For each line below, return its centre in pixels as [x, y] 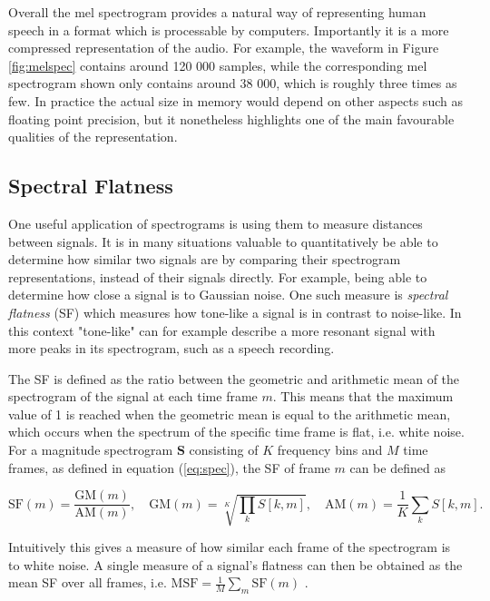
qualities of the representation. [93, 137]
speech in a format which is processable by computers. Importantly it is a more [229, 30]
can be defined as [397, 467]
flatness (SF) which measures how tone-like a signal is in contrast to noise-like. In [235, 312]
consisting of [224, 450]
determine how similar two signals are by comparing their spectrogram [205, 259]
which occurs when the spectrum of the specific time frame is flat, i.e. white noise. [236, 432]
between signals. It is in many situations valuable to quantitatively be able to [223, 241]
